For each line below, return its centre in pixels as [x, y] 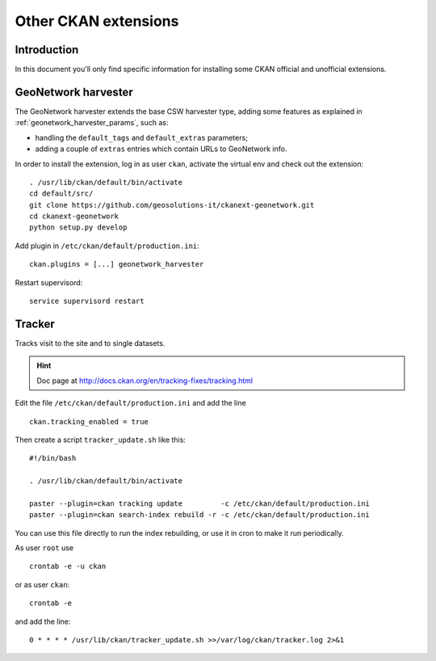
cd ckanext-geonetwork [74, 217]
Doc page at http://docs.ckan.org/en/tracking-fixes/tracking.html [145, 381]
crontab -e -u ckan [68, 566]
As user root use [44, 548]
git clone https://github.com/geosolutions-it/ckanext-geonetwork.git [172, 205]
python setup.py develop [78, 227]
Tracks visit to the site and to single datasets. [90, 343]
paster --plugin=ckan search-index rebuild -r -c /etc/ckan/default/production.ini [200, 515]
